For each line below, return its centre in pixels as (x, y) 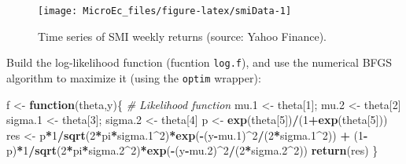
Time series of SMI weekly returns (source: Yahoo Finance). (182, 36)
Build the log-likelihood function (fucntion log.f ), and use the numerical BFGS (199, 62)
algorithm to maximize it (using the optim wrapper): (134, 77)
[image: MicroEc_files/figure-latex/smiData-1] (165, 11)
